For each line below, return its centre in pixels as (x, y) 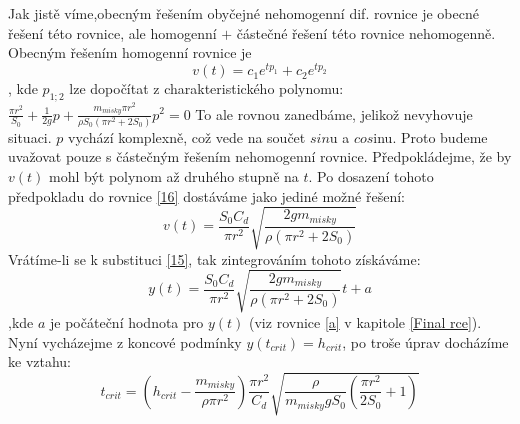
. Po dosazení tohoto (371, 176)
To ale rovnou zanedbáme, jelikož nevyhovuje (334, 113)
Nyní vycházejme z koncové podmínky (125, 341)
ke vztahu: (39, 361)
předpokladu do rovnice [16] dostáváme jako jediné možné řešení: (206, 195)
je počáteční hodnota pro (127, 321)
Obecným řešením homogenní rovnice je (130, 52)
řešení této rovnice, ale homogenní (112, 32)
